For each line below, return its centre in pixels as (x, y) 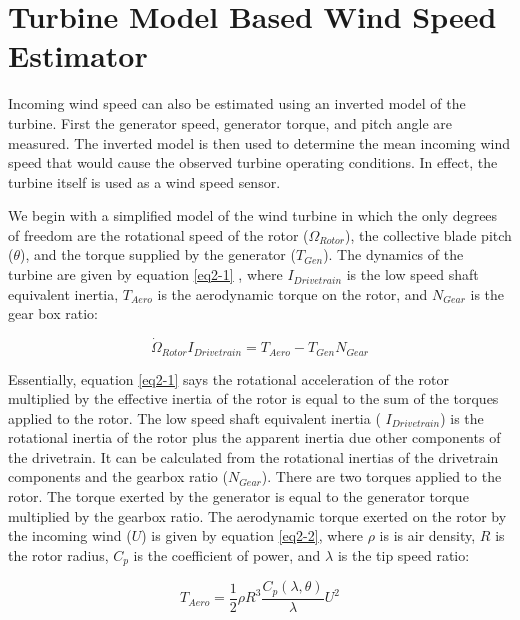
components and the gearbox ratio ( (118, 476)
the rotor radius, (58, 554)
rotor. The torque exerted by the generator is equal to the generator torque (238, 496)
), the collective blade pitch (428, 234)
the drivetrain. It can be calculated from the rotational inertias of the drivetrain (253, 456)
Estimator (78, 55)
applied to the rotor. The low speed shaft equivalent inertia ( (194, 417)
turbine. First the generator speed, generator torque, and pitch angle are (230, 122)
